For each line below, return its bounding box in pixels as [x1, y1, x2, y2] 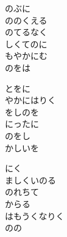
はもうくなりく [5, 209, 65, 222]
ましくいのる [5, 173, 56, 186]
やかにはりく [5, 94, 56, 106]
